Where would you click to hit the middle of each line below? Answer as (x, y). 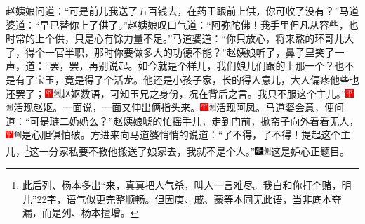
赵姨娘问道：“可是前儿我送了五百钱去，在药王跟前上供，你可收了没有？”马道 (182, 11)
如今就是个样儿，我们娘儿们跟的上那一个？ (236, 66)
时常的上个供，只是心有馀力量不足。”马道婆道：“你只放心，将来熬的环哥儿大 (180, 38)
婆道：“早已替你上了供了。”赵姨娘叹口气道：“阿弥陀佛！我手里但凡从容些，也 (182, 24)
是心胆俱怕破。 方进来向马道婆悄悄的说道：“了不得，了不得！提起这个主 (186, 134)
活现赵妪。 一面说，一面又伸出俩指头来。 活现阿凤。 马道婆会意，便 (174, 107)
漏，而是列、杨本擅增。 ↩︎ (80, 212)
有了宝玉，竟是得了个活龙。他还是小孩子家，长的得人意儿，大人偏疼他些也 (187, 79)
